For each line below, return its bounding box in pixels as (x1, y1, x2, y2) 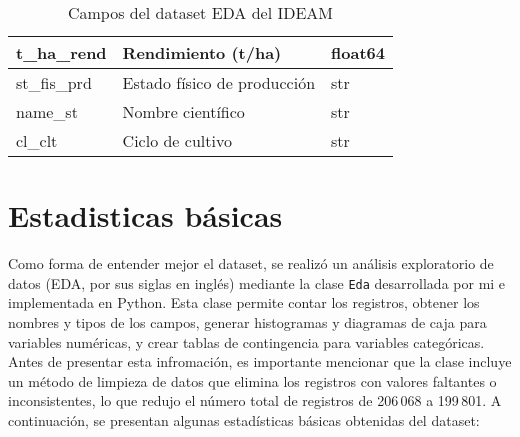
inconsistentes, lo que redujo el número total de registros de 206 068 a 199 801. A (8, 390, 502, 411)
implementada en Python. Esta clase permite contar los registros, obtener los (8, 292, 480, 313)
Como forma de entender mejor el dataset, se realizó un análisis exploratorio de (8, 253, 494, 274)
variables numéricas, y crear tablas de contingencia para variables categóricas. (8, 331, 485, 352)
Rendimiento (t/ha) (122, 41, 282, 64)
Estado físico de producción (122, 71, 316, 94)
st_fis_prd (16, 71, 92, 94)
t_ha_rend (16, 41, 107, 64)
